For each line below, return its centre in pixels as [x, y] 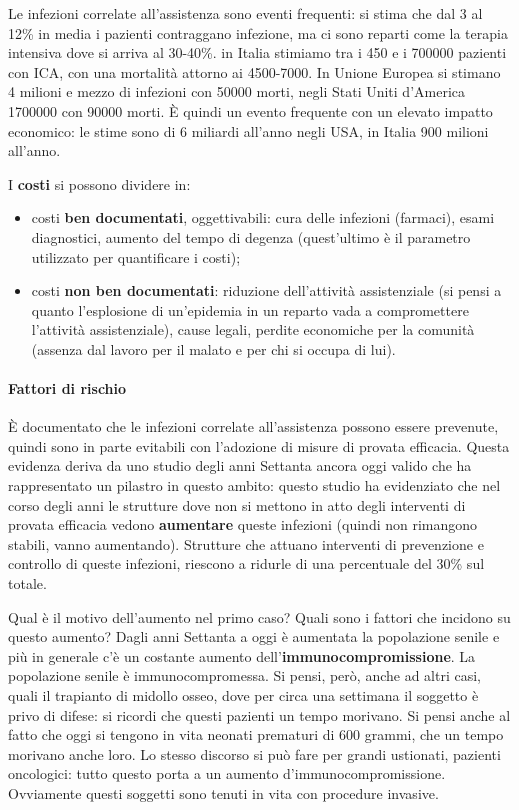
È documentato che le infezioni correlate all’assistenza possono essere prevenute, [253, 426]
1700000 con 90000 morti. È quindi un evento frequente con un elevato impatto [250, 110]
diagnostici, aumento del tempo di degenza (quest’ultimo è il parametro [251, 236]
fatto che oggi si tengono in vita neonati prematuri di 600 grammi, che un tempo [256, 734]
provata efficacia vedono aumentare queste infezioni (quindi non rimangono [243, 524]
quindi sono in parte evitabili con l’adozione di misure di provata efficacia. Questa [259, 445]
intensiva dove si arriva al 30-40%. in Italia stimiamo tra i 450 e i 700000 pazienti [257, 52]
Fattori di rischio [67, 388]
